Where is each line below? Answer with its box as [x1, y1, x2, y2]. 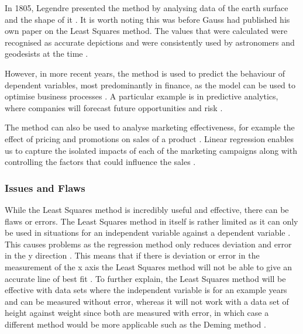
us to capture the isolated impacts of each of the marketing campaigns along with [5, 144, 298, 156]
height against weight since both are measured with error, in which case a [5, 307, 269, 319]
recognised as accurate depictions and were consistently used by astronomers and [5, 36, 295, 48]
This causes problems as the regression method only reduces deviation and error [5, 237, 292, 250]
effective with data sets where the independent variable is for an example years [5, 284, 287, 296]
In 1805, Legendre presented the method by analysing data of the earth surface [5, 2, 288, 13]
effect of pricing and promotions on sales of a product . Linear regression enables [5, 132, 294, 144]
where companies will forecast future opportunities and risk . [5, 101, 223, 113]
